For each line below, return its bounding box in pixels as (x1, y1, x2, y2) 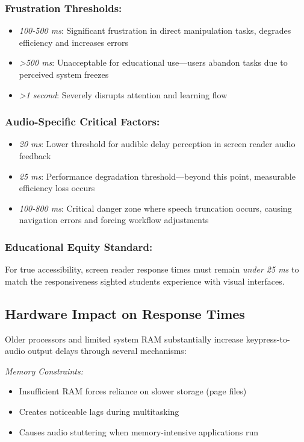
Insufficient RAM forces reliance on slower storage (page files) (19, 385, 247, 397)
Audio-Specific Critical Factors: (5, 114, 160, 129)
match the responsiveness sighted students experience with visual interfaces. (5, 274, 285, 287)
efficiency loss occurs (19, 182, 95, 194)
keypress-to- (246, 332, 290, 345)
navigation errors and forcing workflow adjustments (19, 213, 209, 226)
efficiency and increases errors (19, 36, 128, 48)
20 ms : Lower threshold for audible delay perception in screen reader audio (19, 137, 296, 150)
